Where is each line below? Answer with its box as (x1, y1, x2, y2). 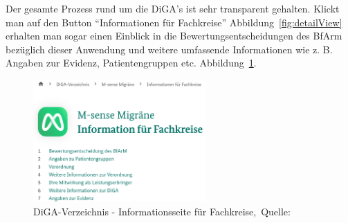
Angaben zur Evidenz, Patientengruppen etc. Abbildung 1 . (6, 55, 257, 70)
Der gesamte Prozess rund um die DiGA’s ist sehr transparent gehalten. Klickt (6, 1, 340, 15)
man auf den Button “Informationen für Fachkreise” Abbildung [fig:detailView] (6, 15, 342, 29)
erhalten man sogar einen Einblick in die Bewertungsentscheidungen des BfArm (6, 28, 342, 43)
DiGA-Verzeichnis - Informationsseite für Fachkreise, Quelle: (33, 204, 291, 218)
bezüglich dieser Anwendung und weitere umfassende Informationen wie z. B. (6, 42, 333, 56)
